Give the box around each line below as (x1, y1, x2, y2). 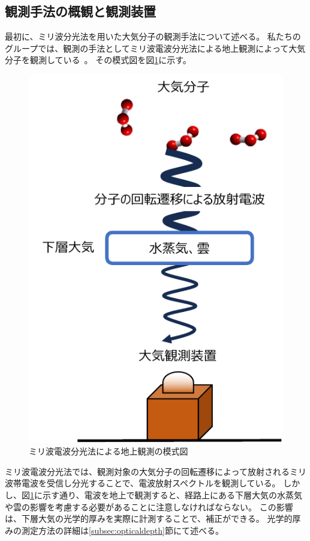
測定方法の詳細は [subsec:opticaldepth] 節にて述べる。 (21, 524, 224, 536)
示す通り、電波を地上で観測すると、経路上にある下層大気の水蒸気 (42, 489, 302, 501)
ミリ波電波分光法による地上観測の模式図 (29, 445, 188, 457)
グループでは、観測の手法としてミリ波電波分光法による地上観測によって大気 (5, 41, 306, 54)
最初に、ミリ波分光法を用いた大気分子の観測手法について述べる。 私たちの (5, 30, 301, 43)
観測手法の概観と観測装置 (5, 2, 156, 20)
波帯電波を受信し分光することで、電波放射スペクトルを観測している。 (5, 477, 281, 489)
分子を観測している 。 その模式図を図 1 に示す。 (5, 53, 191, 66)
